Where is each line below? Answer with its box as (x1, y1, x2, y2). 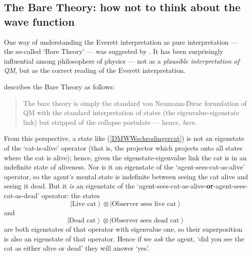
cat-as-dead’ (4, 190, 40, 200)
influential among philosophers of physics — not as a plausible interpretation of (4, 55, 239, 66)
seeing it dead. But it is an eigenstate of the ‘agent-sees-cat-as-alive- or (4, 181, 214, 191)
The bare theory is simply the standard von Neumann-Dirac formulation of (23, 98, 247, 108)
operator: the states (41, 190, 100, 200)
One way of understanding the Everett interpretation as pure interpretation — (4, 36, 238, 47)
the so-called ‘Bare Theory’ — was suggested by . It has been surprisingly (4, 46, 223, 56)
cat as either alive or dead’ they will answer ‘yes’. (4, 243, 150, 253)
